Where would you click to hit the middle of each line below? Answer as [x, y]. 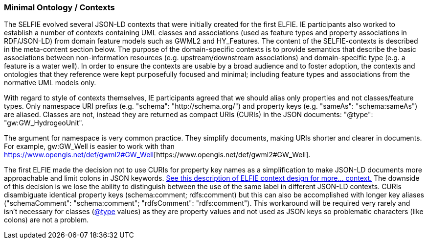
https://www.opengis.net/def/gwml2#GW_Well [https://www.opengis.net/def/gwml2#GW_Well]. [157, 155]
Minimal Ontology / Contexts [59, 7]
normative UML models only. [50, 83]
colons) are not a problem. [46, 220]
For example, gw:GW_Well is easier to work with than [89, 146]
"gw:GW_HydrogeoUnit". [44, 123]
